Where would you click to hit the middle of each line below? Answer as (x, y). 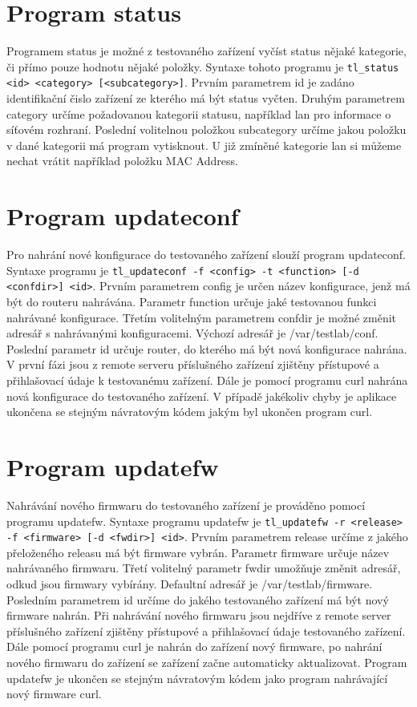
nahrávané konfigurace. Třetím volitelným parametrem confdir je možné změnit (202, 317)
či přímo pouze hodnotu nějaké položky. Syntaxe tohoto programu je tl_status (203, 66)
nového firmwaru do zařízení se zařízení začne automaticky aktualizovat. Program (207, 662)
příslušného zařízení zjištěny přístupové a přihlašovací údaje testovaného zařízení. (206, 630)
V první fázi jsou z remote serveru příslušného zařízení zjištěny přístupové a (193, 364)
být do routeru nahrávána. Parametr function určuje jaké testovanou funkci (192, 302)
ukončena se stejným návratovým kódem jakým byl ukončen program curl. (190, 412)
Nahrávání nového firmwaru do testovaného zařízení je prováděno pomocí (186, 505)
